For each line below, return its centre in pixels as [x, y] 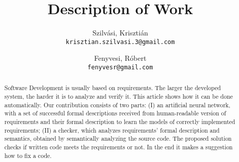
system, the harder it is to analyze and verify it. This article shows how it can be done [118, 96]
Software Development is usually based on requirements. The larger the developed [113, 88]
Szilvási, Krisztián [120, 33]
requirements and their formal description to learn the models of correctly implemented [120, 122]
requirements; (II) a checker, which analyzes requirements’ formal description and [112, 130]
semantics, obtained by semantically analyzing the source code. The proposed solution [118, 138]
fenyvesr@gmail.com [120, 67]
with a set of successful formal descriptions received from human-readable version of [115, 113]
